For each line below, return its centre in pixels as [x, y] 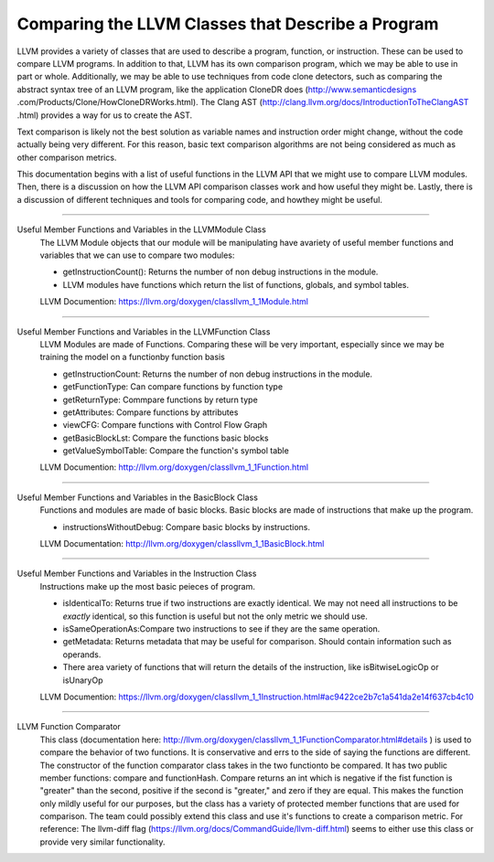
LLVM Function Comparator [69, 727]
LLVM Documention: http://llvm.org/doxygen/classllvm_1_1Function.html [174, 467]
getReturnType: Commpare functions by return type [160, 399]
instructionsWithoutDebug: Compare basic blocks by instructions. [187, 527]
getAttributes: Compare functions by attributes [150, 412]
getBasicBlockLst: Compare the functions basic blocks [166, 438]
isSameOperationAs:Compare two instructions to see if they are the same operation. [221, 629]
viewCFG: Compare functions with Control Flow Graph [165, 425]
